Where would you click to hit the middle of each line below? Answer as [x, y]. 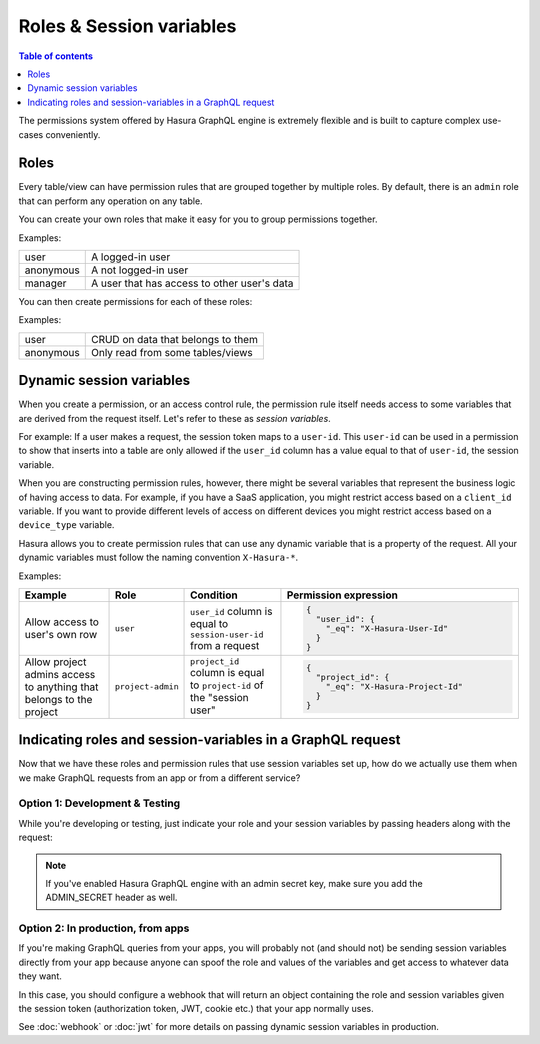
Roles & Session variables [127, 26]
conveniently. [73, 134]
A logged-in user [130, 257]
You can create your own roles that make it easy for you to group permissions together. [198, 219]
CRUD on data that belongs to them [174, 339]
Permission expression [342, 595]
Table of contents [56, 56]
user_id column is [231, 611]
